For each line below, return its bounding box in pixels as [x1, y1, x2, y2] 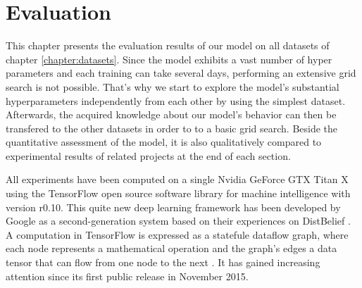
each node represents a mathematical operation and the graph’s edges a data [6, 241, 337, 256]
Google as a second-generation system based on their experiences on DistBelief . [6, 213, 351, 228]
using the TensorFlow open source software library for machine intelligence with [6, 186, 351, 201]
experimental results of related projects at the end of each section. [6, 148, 291, 163]
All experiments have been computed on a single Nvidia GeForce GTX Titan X [6, 172, 349, 187]
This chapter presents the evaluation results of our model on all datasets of [6, 38, 330, 53]
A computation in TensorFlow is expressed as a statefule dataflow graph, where [6, 227, 349, 242]
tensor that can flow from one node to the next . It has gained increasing [6, 255, 320, 270]
